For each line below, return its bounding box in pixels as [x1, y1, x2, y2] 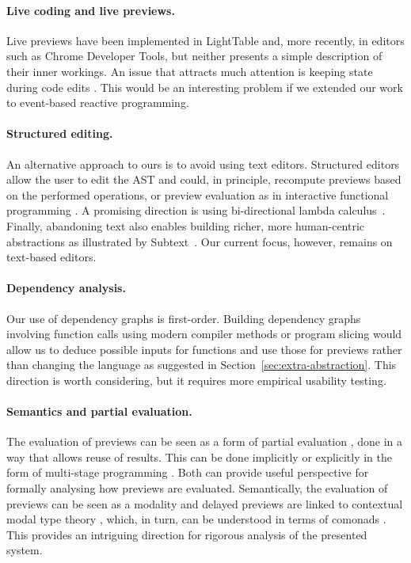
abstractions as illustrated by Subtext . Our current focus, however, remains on [6, 233, 393, 249]
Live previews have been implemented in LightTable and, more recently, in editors [6, 32, 405, 48]
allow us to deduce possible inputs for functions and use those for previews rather [6, 340, 402, 357]
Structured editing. [6, 125, 113, 142]
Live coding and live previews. [6, 2, 175, 18]
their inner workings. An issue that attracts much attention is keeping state [6, 63, 373, 79]
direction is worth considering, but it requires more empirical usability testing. [6, 371, 386, 388]
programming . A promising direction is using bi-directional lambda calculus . [6, 202, 386, 219]
